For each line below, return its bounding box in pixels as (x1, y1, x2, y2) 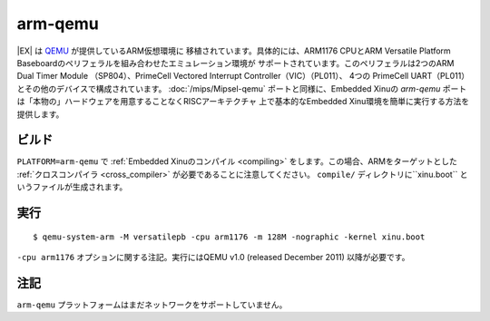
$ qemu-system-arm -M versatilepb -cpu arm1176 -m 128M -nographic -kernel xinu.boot (33, 231, 426, 242)
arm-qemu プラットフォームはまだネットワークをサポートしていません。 (16, 299, 288, 310)
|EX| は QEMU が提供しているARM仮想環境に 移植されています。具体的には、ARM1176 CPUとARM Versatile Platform (16, 45, 451, 56)
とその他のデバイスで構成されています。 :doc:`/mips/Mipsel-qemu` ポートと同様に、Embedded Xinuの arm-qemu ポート (16, 83, 467, 94)
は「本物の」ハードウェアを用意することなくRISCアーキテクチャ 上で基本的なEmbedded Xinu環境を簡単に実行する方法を (16, 96, 470, 107)
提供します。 (16, 109, 64, 120)
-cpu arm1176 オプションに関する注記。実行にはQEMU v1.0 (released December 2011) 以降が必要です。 (16, 251, 410, 262)
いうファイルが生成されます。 (16, 181, 128, 192)
